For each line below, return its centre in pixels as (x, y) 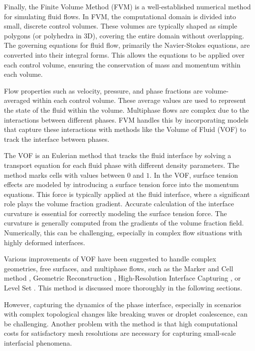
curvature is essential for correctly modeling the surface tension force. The (115, 213)
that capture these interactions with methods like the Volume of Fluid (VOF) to (125, 129)
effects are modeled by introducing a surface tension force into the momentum (121, 184)
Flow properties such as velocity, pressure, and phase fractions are (103, 90)
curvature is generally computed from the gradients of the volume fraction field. (124, 223)
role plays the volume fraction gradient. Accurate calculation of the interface (119, 204)
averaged (17, 100)
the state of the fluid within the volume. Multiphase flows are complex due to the (127, 110)
